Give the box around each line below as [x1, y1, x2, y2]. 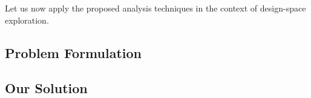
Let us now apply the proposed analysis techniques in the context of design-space [5, 2, 306, 14]
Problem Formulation [5, 43, 142, 62]
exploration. [5, 13, 49, 26]
